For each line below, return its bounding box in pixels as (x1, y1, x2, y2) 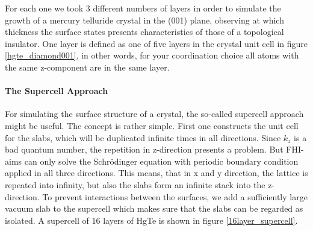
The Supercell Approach (5, 84, 108, 97)
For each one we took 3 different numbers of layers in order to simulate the (5, 2, 281, 14)
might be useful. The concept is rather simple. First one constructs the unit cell (5, 119, 299, 131)
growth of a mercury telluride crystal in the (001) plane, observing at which (5, 13, 284, 26)
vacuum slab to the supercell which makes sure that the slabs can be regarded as (5, 202, 303, 215)
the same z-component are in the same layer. (5, 60, 170, 73)
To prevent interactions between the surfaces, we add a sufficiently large (42, 190, 308, 203)
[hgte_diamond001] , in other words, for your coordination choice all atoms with (5, 49, 299, 62)
